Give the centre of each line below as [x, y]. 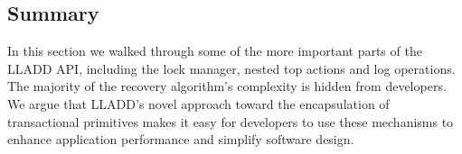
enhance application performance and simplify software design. [181, 139]
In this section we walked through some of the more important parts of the [215, 51]
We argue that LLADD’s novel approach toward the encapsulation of [198, 103]
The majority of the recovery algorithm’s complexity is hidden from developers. [227, 86]
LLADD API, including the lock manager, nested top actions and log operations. [231, 68]
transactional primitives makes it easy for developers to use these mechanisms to [231, 121]
